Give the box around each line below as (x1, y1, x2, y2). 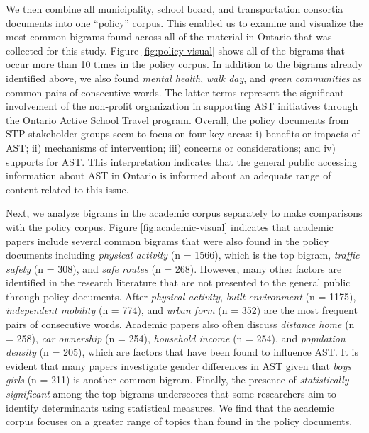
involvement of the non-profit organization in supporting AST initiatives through (6, 99, 358, 113)
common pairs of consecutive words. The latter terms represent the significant (6, 84, 344, 99)
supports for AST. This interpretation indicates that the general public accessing (6, 154, 358, 169)
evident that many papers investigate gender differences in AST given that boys (6, 358, 351, 373)
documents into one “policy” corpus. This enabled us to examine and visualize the (6, 15, 363, 30)
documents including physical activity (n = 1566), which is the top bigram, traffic (6, 247, 360, 262)
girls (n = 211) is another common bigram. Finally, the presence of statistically (6, 372, 349, 387)
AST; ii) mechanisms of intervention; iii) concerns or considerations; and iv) (6, 140, 336, 154)
